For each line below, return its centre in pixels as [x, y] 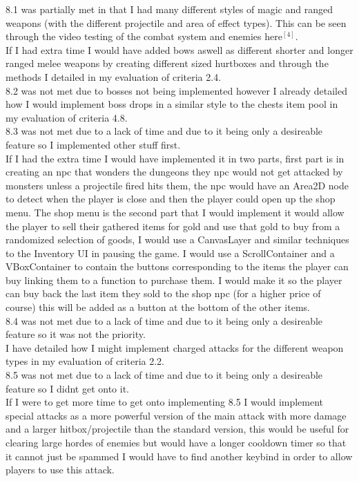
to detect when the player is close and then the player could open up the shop [171, 199]
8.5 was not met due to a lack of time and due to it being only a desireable [164, 375]
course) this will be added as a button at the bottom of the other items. [158, 307]
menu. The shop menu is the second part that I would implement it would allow [175, 212]
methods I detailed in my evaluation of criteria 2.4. [114, 76]
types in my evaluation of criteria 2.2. [85, 361]
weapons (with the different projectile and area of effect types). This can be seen [176, 22]
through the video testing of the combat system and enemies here [144, 36]
